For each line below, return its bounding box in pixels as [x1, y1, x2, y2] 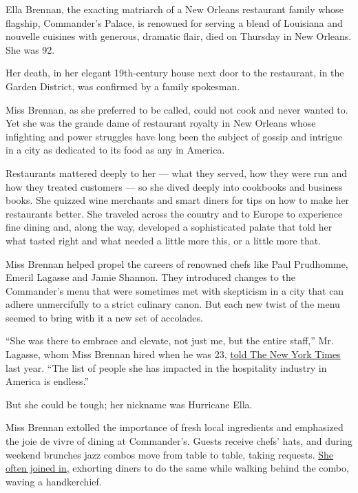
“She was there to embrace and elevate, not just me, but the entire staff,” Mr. [6, 333, 334, 348]
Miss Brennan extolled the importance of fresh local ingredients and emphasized [6, 420, 344, 434]
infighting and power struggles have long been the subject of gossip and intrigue [6, 129, 342, 143]
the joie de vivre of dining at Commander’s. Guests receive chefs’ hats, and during [6, 434, 352, 448]
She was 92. [6, 42, 55, 56]
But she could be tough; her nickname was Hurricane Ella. [6, 397, 253, 411]
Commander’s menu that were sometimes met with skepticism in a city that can [6, 283, 344, 297]
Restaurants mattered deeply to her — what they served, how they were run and [6, 165, 348, 180]
